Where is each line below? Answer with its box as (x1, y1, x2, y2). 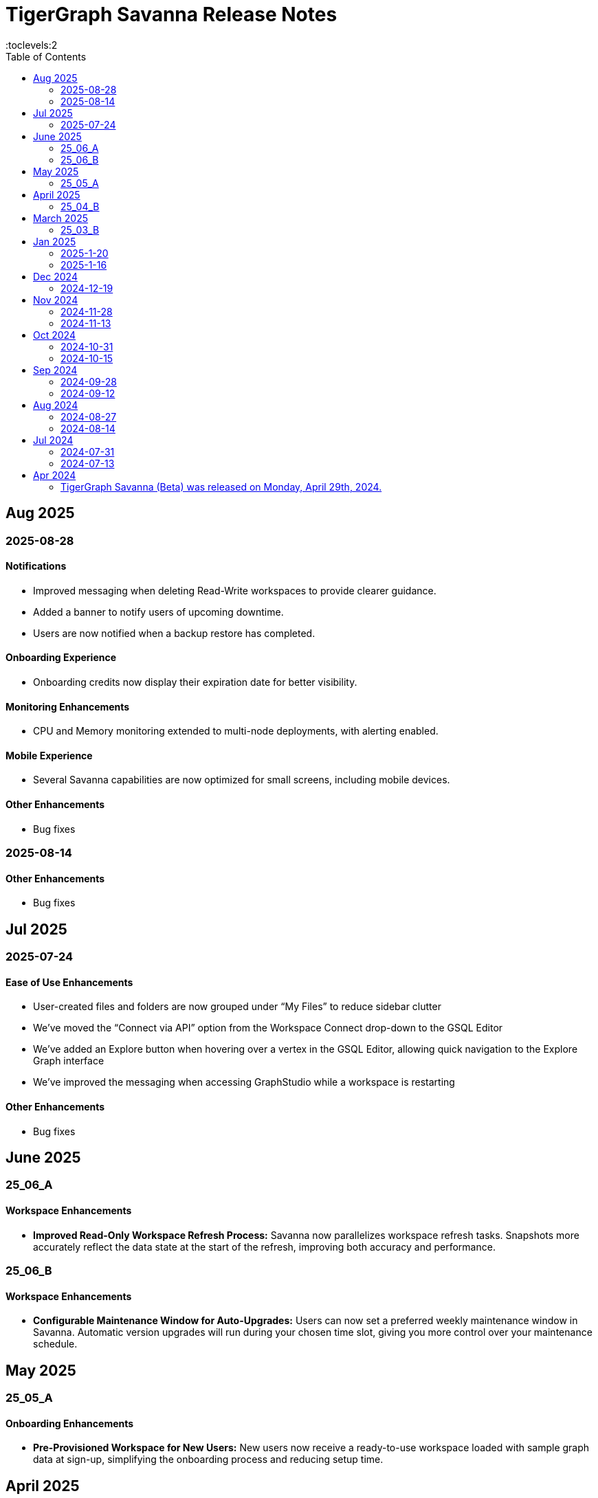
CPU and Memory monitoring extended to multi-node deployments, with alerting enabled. (33, 725, 439, 737)
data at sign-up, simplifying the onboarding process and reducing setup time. (33, 1453, 384, 1466)
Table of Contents (5, 50, 87, 63)
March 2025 (33, 212, 88, 224)
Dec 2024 (33, 270, 78, 282)
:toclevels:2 (5, 38, 58, 51)
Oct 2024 (33, 328, 76, 341)
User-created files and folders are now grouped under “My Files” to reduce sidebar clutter (33, 1000, 441, 1013)
